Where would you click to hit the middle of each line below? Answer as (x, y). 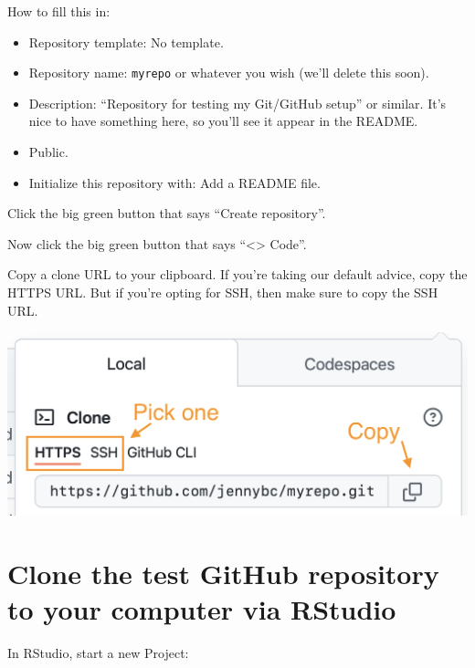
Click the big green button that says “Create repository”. (167, 213)
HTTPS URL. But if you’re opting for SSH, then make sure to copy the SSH (223, 292)
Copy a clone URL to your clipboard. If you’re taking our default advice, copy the (237, 274)
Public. (48, 152)
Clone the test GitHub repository (223, 574)
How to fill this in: (59, 11)
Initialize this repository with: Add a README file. (174, 182)
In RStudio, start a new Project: (98, 653)
